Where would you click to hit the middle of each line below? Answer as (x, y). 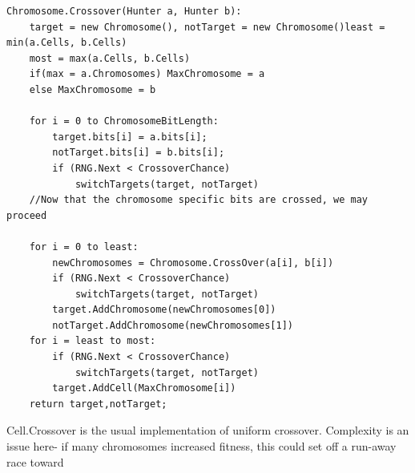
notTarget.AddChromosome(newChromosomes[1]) (173, 325)
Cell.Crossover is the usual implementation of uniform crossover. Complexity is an (208, 430)
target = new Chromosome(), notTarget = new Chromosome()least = (207, 27)
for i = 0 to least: (84, 247)
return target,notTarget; (98, 404)
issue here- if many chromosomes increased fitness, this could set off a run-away (201, 446)
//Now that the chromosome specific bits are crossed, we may (199, 200)
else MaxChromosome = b (93, 89)
